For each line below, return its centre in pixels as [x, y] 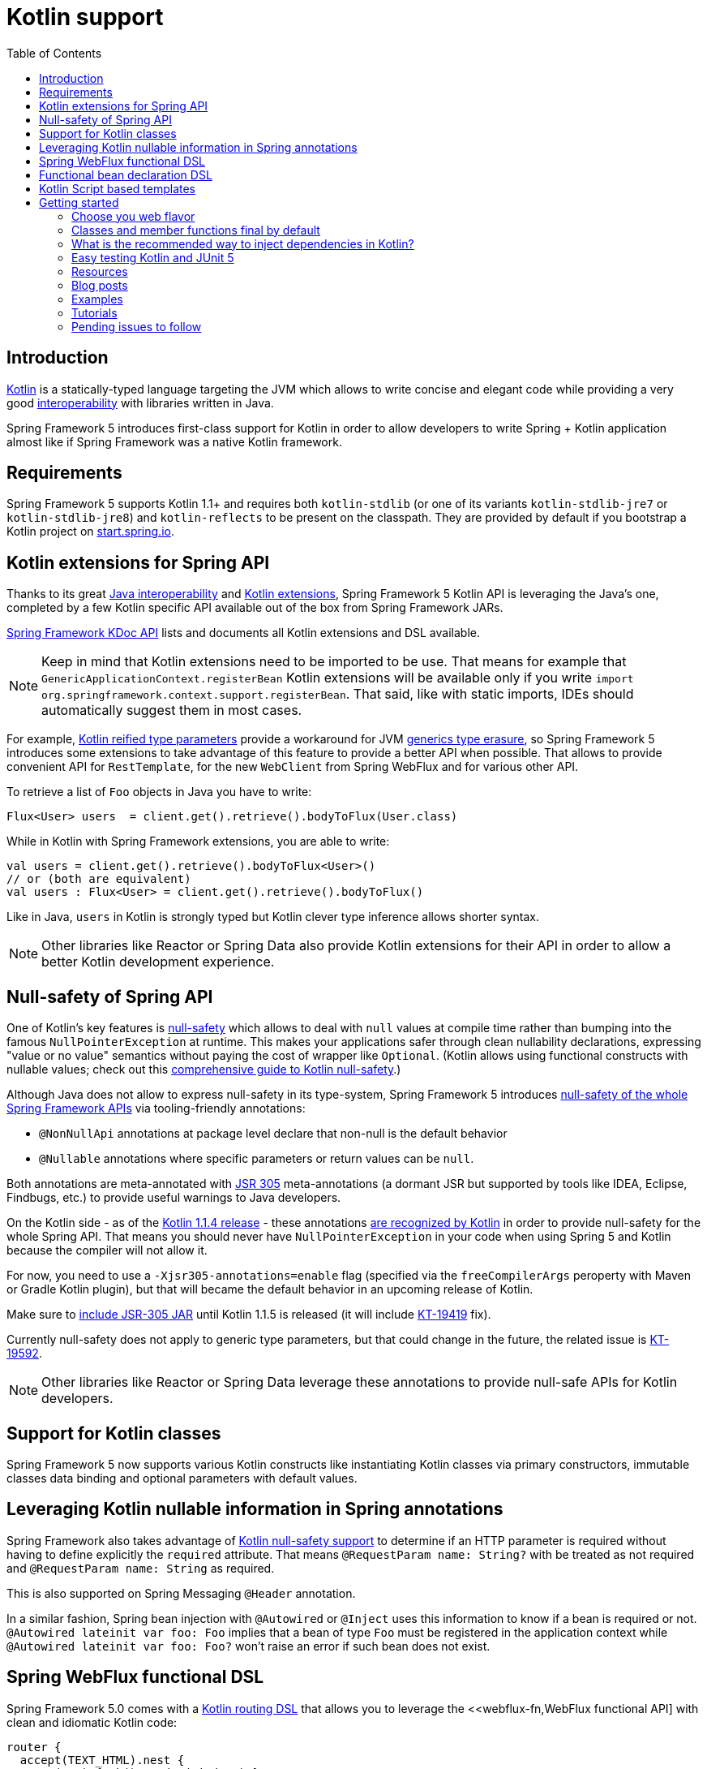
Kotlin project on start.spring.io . [90, 532]
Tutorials [94, 312]
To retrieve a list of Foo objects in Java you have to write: [159, 792]
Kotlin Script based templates [118, 188]
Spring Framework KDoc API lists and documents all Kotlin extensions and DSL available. [243, 633]
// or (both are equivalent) [99, 879]
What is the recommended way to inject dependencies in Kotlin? [243, 243]
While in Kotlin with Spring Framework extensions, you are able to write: [198, 841]
